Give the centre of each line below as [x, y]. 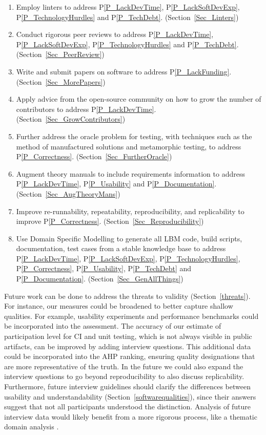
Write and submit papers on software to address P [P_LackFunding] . [124, 71]
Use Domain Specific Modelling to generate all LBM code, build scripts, [129, 238]
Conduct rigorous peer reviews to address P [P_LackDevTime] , [115, 34]
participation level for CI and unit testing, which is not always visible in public [128, 336]
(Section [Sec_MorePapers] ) [61, 81]
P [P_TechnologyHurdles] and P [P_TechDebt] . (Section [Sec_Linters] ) [127, 17]
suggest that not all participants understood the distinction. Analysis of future [127, 406]
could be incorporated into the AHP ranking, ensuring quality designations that [130, 356]
